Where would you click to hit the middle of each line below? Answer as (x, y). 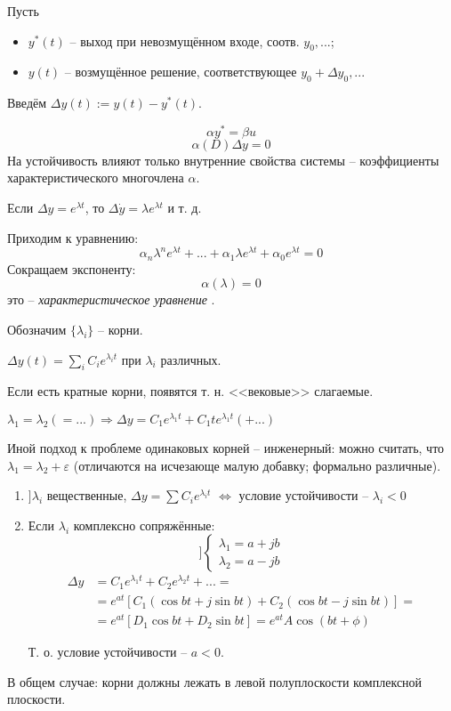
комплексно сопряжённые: (144, 525)
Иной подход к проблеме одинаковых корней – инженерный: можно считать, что (226, 448)
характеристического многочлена (96, 178)
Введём (27, 103)
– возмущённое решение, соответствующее (181, 72)
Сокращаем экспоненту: (72, 268)
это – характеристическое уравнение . (111, 299)
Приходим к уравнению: (73, 237)
